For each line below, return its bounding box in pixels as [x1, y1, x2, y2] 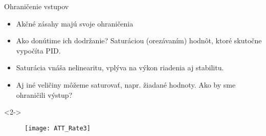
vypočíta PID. [16, 45, 61, 56]
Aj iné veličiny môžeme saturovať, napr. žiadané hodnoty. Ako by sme [16, 79, 236, 90]
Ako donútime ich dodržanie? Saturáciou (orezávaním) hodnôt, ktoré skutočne [16, 35, 262, 46]
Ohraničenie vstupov [4, 1, 69, 11]
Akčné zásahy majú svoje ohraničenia [16, 18, 134, 29]
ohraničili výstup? [16, 89, 73, 100]
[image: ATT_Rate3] [25, 124, 91, 132]
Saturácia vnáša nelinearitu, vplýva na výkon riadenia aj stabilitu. [16, 62, 224, 73]
